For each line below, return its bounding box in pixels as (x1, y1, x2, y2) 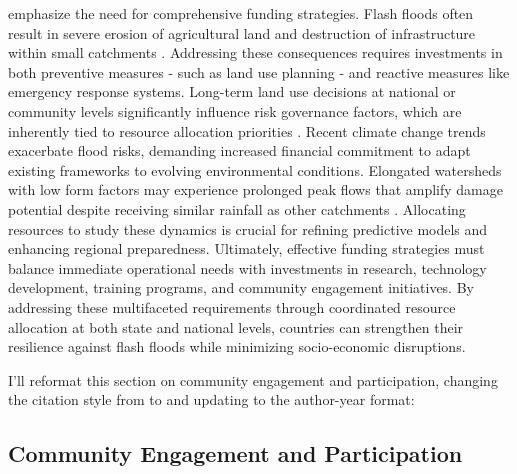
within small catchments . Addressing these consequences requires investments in (8, 42, 503, 63)
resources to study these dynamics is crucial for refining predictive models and (8, 218, 488, 239)
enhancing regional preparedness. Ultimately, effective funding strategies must (8, 238, 485, 259)
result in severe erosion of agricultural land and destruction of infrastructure (8, 22, 476, 43)
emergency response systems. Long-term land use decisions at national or (8, 81, 456, 102)
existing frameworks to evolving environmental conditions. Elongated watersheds (8, 159, 502, 180)
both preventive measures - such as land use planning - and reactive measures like (8, 61, 510, 82)
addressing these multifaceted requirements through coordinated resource (8, 296, 456, 317)
